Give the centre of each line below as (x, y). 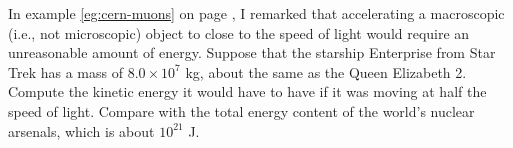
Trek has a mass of (65, 71)
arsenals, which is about (81, 130)
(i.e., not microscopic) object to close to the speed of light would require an (239, 32)
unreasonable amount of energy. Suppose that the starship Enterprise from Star (252, 52)
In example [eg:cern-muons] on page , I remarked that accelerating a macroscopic (256, 13)
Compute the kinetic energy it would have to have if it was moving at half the (247, 91)
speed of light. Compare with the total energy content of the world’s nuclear (241, 110)
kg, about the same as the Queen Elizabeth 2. (326, 71)
